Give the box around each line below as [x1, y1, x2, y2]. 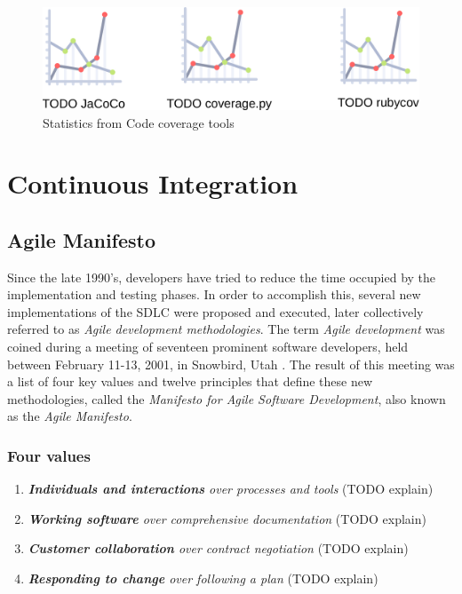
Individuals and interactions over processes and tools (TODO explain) [28, 479, 434, 498]
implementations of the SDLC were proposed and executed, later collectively [7, 302, 424, 321]
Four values [7, 444, 91, 466]
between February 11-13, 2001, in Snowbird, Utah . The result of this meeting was [7, 354, 455, 373]
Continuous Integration [7, 165, 299, 202]
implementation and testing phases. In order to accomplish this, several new [7, 285, 421, 304]
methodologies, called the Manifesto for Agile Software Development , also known [7, 389, 446, 408]
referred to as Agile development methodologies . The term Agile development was [7, 320, 445, 338]
